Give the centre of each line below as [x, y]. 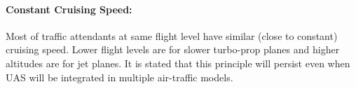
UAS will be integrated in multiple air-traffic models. [119, 77]
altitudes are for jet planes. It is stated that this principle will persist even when [178, 63]
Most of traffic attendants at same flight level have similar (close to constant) [172, 35]
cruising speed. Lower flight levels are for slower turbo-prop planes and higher [173, 49]
